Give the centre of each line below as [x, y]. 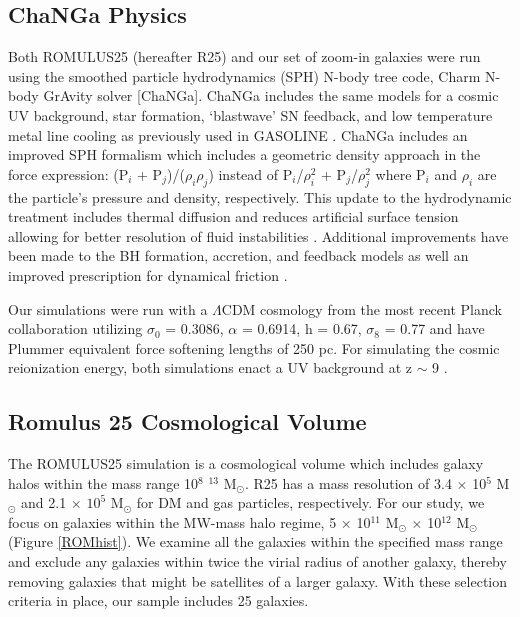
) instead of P [250, 173]
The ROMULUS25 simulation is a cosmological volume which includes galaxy [246, 463]
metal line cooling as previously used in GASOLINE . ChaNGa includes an [238, 134]
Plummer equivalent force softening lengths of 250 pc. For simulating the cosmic [254, 347]
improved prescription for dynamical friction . [148, 274]
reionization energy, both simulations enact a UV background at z [210, 367]
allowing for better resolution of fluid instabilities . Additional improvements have [258, 235]
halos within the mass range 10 [103, 482]
